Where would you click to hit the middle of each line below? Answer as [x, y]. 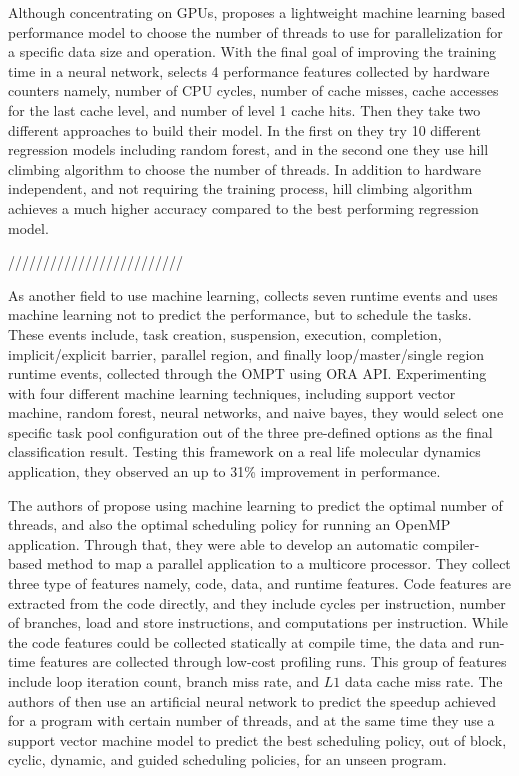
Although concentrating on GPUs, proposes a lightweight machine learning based [257, 12]
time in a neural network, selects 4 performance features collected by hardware [249, 70]
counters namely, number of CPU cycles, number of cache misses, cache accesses [253, 90]
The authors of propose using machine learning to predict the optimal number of [255, 504]
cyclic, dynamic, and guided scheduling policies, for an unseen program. [227, 759]
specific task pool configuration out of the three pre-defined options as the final [250, 431]
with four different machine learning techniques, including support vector [232, 392]
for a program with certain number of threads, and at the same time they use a [251, 720]
